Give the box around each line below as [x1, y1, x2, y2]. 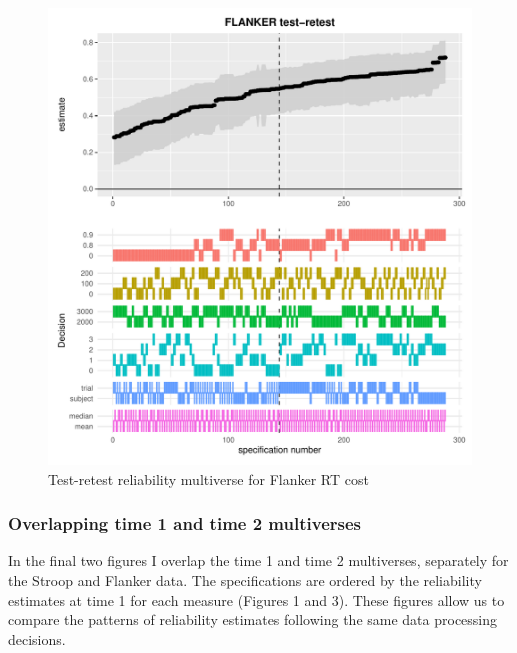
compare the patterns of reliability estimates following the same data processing [8, 609, 498, 630]
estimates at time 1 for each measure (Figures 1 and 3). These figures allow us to [8, 589, 505, 610]
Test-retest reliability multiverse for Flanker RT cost [48, 468, 369, 489]
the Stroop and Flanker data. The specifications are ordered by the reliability [8, 570, 482, 591]
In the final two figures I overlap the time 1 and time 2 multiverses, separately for [8, 550, 509, 571]
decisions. [8, 628, 66, 649]
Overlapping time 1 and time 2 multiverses [8, 511, 361, 536]
